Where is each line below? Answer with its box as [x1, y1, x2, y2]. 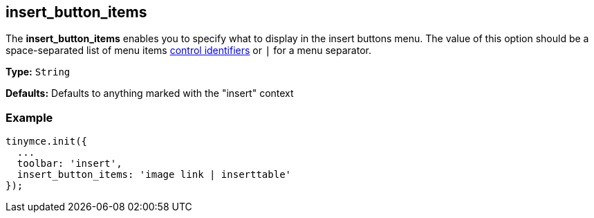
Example [6, 110, 53, 125]
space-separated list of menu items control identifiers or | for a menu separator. [6, 44, 371, 57]
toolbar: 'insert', [17, 158, 122, 170]
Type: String [6, 66, 71, 78]
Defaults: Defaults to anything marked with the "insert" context [6, 87, 294, 100]
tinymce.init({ [6, 136, 88, 147]
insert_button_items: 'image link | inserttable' [17, 169, 292, 181]
